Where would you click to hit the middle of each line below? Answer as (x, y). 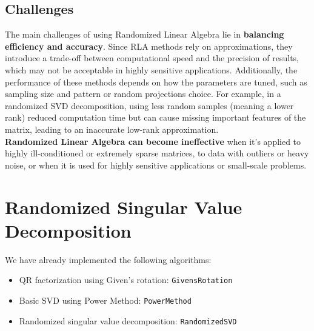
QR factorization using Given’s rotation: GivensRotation (126, 280)
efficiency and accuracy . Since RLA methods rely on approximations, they (149, 46)
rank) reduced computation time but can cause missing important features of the (155, 117)
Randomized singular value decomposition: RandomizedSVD (128, 320)
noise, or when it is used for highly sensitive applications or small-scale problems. (156, 165)
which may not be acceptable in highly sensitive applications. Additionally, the (151, 69)
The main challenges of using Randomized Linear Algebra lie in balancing (145, 34)
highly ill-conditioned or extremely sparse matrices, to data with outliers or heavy (157, 153)
